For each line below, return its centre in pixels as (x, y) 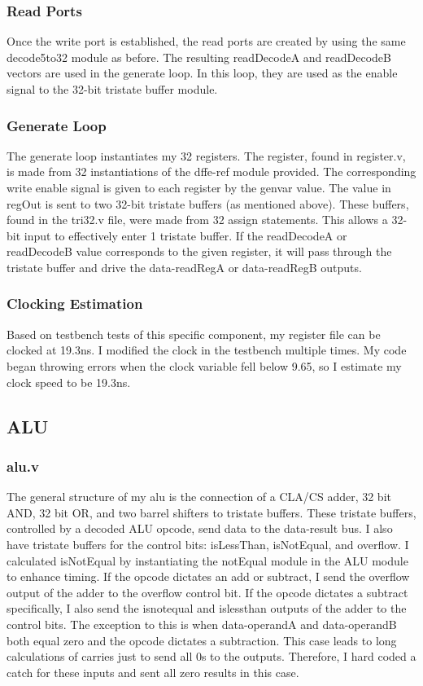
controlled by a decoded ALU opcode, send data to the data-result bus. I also (200, 528)
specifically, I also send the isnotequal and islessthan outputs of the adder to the (207, 608)
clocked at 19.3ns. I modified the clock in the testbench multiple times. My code (207, 350)
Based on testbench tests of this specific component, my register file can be (194, 334)
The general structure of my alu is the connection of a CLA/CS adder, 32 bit (199, 497)
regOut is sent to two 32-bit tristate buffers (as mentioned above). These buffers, (208, 203)
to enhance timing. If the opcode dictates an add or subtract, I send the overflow (208, 576)
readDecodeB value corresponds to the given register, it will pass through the (199, 251)
